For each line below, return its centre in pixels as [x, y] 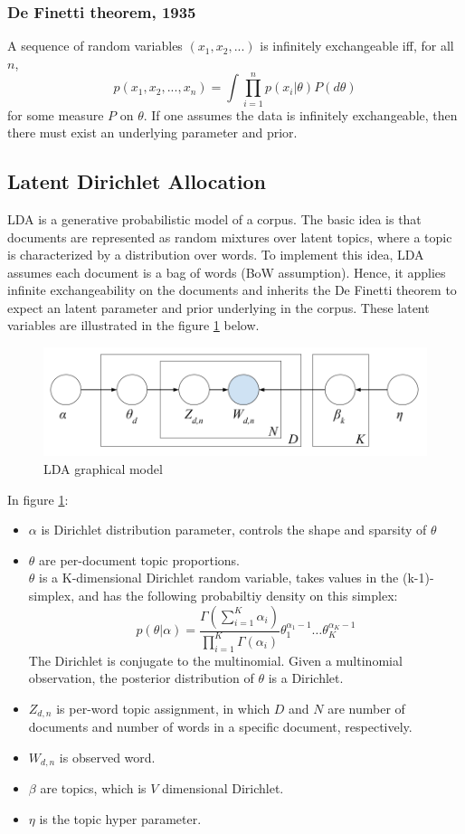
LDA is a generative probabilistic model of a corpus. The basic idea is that [214, 218]
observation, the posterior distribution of [141, 678]
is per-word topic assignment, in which [163, 708]
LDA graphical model [103, 469]
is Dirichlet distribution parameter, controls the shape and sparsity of [234, 530]
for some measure [56, 114]
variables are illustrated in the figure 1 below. [133, 325]
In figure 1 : [38, 499]
